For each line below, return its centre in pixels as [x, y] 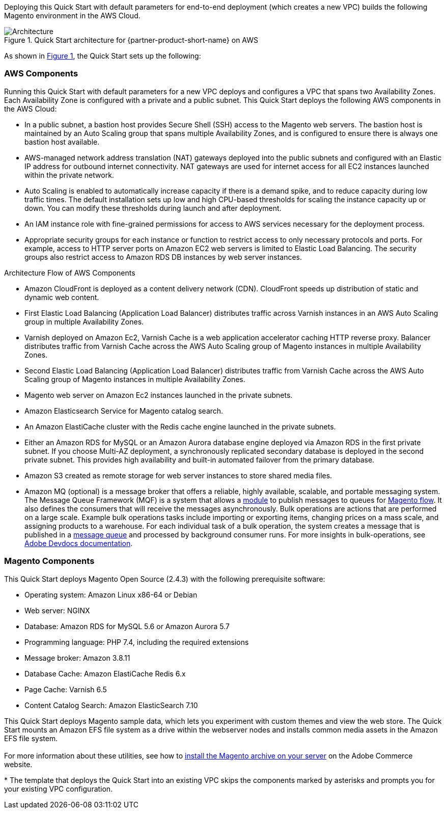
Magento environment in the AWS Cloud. [72, 16]
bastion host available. [62, 142]
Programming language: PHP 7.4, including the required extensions [137, 642]
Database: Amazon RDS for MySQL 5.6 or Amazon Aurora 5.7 [127, 626]
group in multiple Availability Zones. [84, 321]
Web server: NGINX [57, 610]
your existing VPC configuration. [59, 789]
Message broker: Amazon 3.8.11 [77, 658]
